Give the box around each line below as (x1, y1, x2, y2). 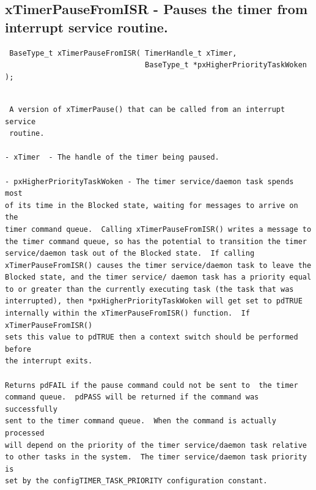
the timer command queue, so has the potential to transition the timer (5, 237, 307, 246)
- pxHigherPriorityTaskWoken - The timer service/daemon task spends (5, 177, 294, 186)
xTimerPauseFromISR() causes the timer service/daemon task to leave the (5, 261, 312, 270)
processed (5, 429, 45, 437)
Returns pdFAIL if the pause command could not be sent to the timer (5, 380, 298, 390)
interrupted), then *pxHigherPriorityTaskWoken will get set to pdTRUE (5, 297, 303, 306)
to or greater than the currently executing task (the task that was (5, 284, 294, 294)
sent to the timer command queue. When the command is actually (5, 417, 276, 426)
